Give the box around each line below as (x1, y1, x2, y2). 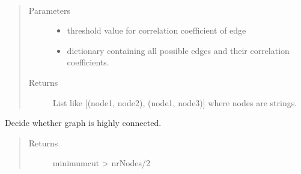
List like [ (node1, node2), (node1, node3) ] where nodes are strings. (52, 96, 297, 109)
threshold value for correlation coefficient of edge (67, 24, 246, 37)
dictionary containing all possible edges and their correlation (67, 44, 290, 56)
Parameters (28, 4, 70, 16)
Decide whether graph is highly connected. (5, 116, 162, 129)
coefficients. (67, 56, 109, 68)
